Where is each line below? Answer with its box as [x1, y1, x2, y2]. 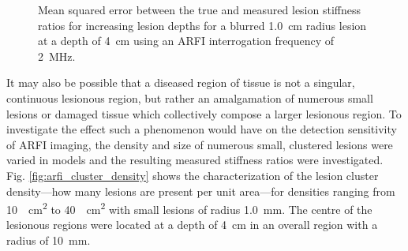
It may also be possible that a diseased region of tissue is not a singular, [6, 74, 355, 91]
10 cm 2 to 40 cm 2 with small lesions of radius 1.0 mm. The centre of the [6, 199, 372, 217]
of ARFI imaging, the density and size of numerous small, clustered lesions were [6, 136, 393, 152]
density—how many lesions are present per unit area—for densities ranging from [6, 182, 395, 199]
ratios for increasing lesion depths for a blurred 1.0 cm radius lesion [38, 17, 367, 33]
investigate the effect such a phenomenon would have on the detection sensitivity [6, 121, 397, 137]
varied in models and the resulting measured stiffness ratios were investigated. [6, 152, 384, 168]
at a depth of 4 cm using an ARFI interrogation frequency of [38, 32, 335, 49]
